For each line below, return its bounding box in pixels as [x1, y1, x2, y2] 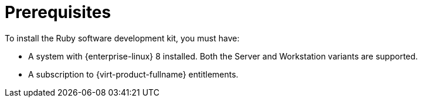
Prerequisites [5, 2, 111, 22]
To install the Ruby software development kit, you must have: [5, 33, 240, 43]
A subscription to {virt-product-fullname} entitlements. [28, 69, 239, 79]
